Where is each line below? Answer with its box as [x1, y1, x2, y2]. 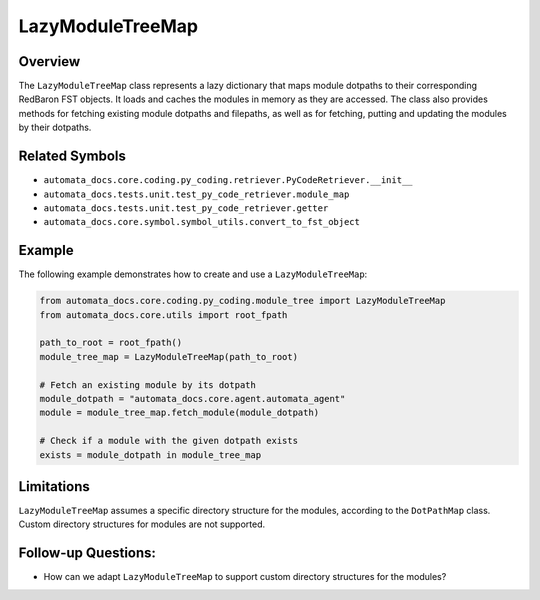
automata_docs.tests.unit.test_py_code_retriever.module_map [43, 188, 350, 200]
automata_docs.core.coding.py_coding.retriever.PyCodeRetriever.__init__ [43, 175, 414, 186]
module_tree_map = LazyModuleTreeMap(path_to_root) [39, 351, 299, 362]
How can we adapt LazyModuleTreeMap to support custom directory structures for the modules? [43, 571, 447, 583]
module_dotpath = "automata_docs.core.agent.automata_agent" [39, 393, 346, 404]
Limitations [18, 478, 90, 495]
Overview [18, 53, 81, 70]
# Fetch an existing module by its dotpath [39, 379, 257, 390]
